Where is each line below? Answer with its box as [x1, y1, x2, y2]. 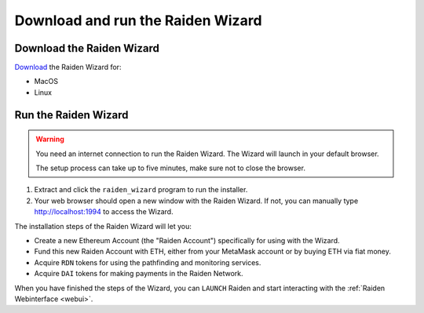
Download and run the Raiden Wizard [14, 12, 262, 29]
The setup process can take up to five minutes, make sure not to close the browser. [35, 163, 306, 173]
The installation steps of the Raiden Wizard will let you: [14, 221, 192, 231]
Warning [35, 134, 64, 144]
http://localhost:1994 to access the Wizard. [34, 207, 174, 217]
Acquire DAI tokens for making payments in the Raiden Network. [34, 269, 243, 278]
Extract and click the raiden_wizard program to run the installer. [34, 185, 248, 195]
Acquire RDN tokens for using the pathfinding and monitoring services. [34, 257, 261, 267]
